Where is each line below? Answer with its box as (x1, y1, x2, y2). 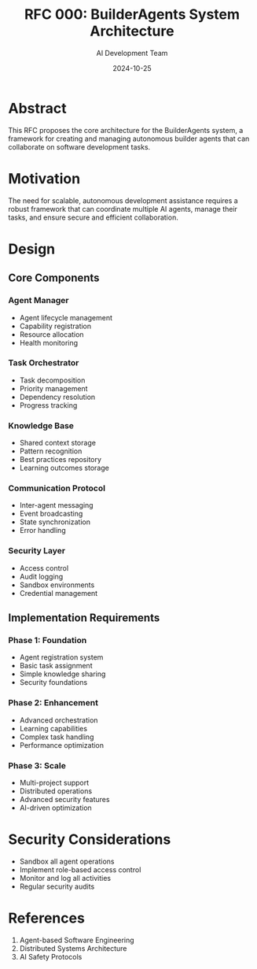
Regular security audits (19, 882, 95, 891)
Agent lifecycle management (19, 313, 112, 322)
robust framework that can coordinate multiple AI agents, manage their (8, 204, 238, 213)
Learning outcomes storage (19, 463, 110, 473)
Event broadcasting (19, 509, 83, 519)
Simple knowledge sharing (19, 669, 106, 679)
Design (8, 240, 56, 257)
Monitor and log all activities (19, 873, 112, 882)
